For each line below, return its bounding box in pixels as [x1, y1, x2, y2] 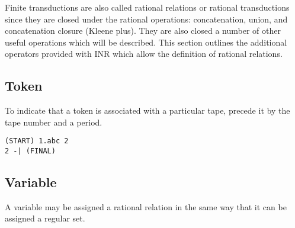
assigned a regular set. [5, 212, 85, 224]
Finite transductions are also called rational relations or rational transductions [5, 1, 290, 13]
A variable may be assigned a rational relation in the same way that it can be [5, 200, 287, 213]
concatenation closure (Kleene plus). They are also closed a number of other [5, 24, 281, 37]
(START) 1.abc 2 [5, 137, 69, 146]
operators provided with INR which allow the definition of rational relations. [5, 47, 283, 60]
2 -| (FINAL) [5, 147, 56, 156]
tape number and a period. [5, 115, 102, 128]
